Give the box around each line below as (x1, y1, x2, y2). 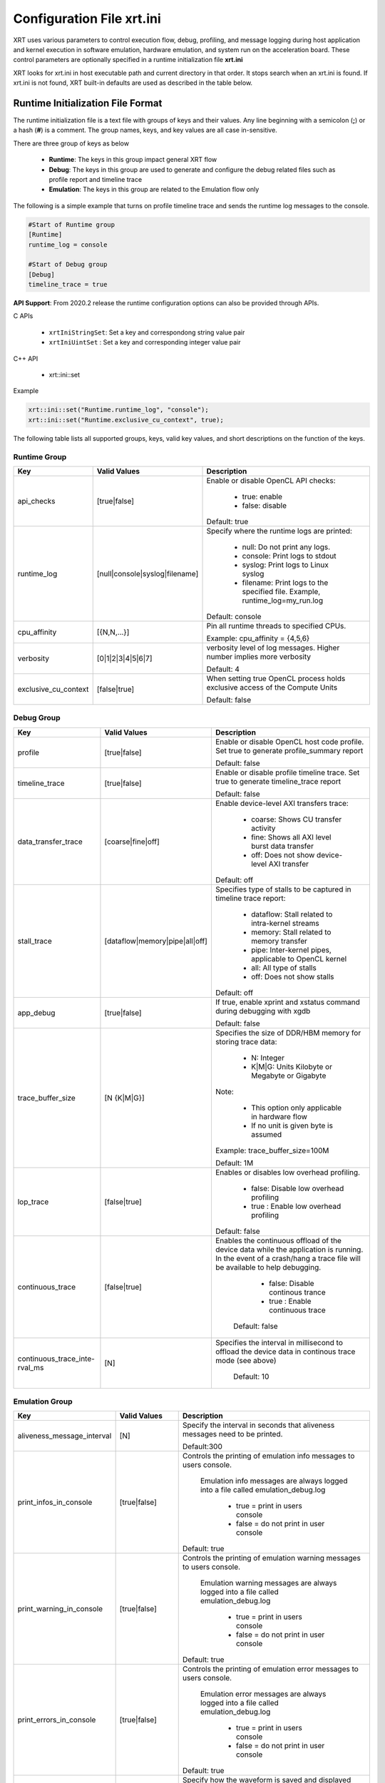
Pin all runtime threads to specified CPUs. (206, 620, 346, 630)
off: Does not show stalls (250, 971, 334, 981)
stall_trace (17, 936, 53, 946)
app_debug (17, 1008, 56, 1018)
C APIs (13, 312, 34, 320)
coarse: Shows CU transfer (250, 814, 342, 824)
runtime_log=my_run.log (242, 596, 324, 606)
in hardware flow (250, 1111, 308, 1121)
